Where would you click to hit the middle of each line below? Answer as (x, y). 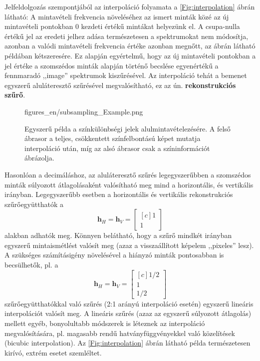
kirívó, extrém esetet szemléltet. (53, 352)
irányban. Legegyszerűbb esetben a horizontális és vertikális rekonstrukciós (119, 194)
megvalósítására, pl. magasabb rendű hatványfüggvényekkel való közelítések (120, 333)
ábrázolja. (39, 158)
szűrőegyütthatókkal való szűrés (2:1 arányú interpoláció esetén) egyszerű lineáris (129, 303)
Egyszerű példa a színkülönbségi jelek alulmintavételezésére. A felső (128, 128)
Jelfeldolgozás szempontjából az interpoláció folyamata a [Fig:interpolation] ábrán (130, 6)
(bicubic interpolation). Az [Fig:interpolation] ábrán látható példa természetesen (128, 343)
